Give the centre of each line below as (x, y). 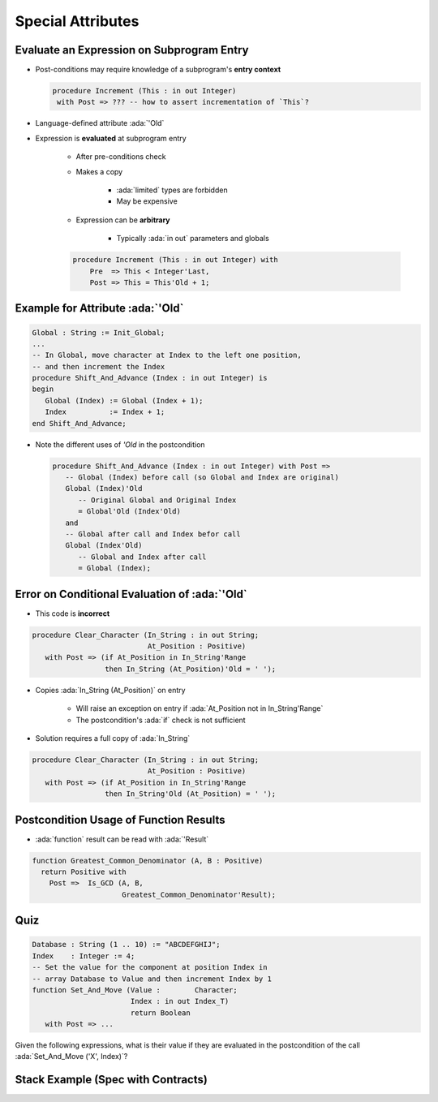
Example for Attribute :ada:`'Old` (99, 308)
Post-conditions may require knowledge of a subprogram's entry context (158, 70)
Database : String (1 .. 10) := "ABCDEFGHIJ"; (126, 945)
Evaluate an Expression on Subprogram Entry (132, 50)
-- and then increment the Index (99, 366)
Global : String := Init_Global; (99, 332)
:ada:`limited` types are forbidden (172, 190)
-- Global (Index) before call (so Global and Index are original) (202, 478)
